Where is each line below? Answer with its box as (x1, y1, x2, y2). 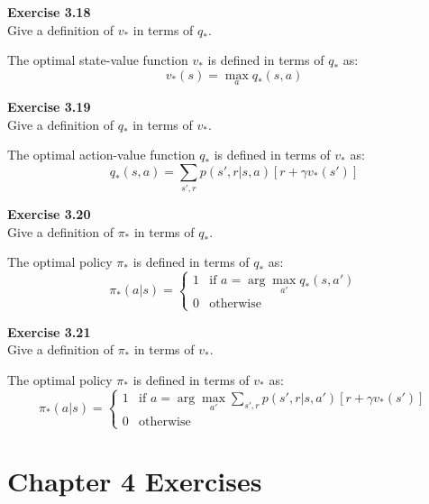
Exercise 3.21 (7, 322, 91, 341)
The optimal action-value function (7, 145, 196, 164)
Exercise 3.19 (7, 97, 91, 115)
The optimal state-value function (7, 50, 188, 69)
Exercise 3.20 (7, 205, 91, 224)
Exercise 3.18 (7, 3, 91, 21)
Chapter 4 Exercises (7, 463, 262, 499)
